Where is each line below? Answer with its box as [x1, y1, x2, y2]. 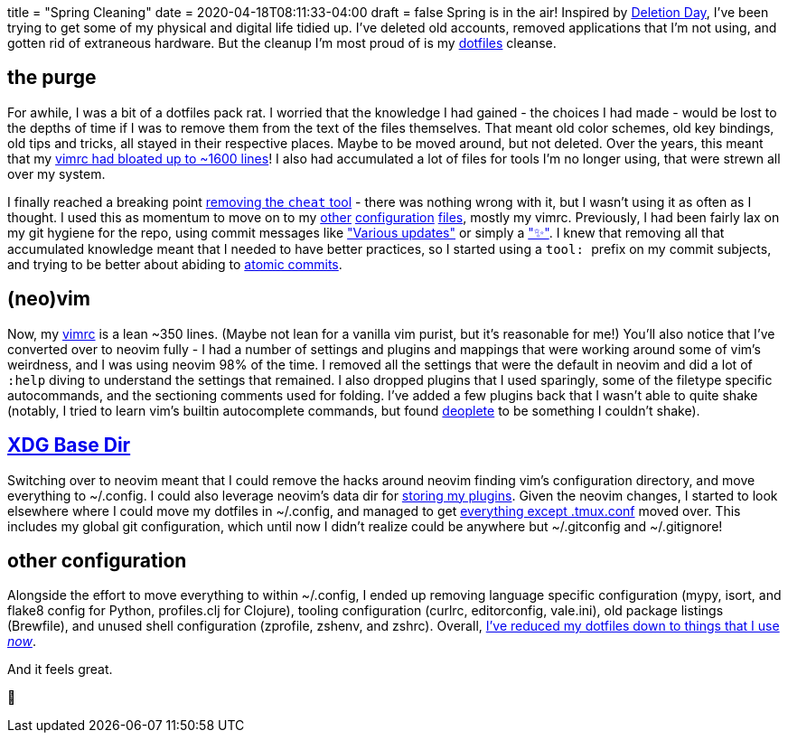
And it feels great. [7, 661, 113, 678]
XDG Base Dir [7, 434, 131, 457]
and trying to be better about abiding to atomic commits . [7, 256, 342, 272]
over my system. [7, 165, 106, 182]
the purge [7, 66, 97, 89]
